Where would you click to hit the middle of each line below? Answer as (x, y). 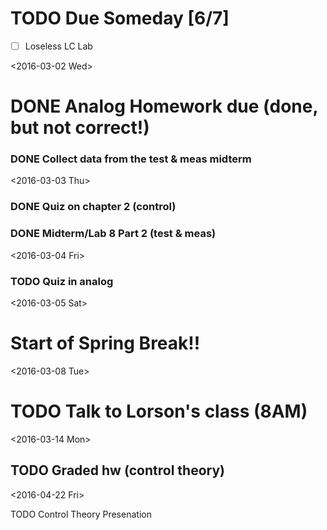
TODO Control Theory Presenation (81, 514)
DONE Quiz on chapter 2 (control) (93, 207)
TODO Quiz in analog (62, 281)
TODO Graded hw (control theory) (117, 470)
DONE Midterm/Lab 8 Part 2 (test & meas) (113, 234)
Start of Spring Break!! (105, 343)
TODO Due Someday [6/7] (120, 18)
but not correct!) (80, 128)
